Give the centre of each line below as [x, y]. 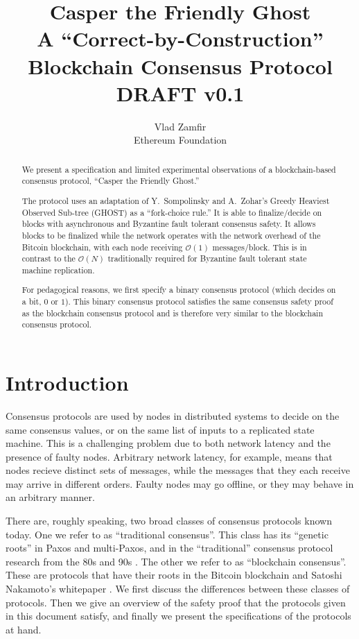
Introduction [67, 382]
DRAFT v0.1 [180, 93]
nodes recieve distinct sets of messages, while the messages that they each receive [178, 470]
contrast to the [49, 258]
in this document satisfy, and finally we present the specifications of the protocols [178, 616]
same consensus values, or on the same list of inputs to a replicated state [160, 429]
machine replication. [58, 270]
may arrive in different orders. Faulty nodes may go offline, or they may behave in [180, 483]
